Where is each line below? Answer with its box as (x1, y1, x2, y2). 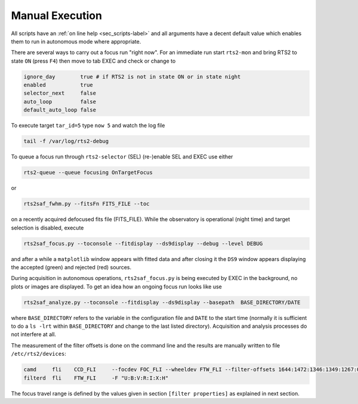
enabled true (23, 82, 94, 89)
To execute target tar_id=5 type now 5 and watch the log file (11, 122, 165, 129)
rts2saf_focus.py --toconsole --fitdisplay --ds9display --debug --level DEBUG (23, 240, 263, 247)
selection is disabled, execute (11, 224, 84, 231)
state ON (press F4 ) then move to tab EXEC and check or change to (11, 57, 176, 64)
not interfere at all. (11, 331, 57, 338)
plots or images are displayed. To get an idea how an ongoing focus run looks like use (11, 283, 222, 290)
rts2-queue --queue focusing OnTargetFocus (23, 169, 153, 176)
